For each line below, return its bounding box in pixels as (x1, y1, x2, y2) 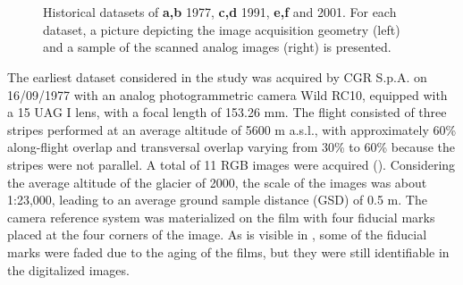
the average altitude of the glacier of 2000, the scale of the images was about (7, 172, 427, 191)
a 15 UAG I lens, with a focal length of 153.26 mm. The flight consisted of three (7, 103, 447, 122)
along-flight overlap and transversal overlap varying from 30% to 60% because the (7, 138, 455, 156)
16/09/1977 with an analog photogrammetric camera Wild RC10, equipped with (7, 85, 448, 104)
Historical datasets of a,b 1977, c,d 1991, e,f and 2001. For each (43, 3, 397, 21)
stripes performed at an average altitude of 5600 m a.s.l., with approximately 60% (7, 120, 457, 138)
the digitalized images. (7, 260, 130, 279)
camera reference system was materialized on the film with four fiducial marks (7, 207, 435, 226)
